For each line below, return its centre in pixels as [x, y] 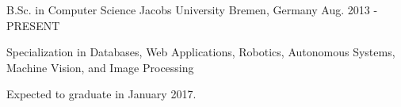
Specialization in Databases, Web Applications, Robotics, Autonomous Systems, [201, 52]
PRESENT [33, 25]
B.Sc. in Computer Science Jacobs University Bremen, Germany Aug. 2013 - [192, 10]
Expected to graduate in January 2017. [101, 94]
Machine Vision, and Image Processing [100, 67]
